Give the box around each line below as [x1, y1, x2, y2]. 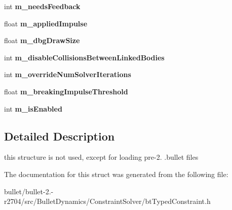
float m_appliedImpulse [4, 18, 88, 28]
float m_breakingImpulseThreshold [4, 86, 128, 96]
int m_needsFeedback [4, 1, 81, 11]
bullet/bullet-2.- [4, 186, 54, 196]
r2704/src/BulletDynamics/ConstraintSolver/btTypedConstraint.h [4, 196, 211, 206]
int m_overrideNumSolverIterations [4, 69, 131, 80]
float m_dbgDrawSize [4, 35, 80, 46]
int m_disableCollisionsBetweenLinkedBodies [4, 52, 165, 62]
